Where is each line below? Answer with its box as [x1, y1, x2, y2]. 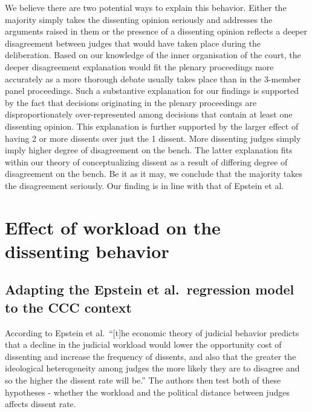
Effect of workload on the [5, 214, 221, 239]
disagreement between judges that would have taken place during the [5, 36, 261, 49]
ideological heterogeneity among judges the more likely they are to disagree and [5, 362, 300, 374]
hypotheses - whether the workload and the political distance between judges [5, 385, 290, 398]
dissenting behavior [5, 238, 169, 263]
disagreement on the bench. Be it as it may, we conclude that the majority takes [5, 167, 303, 180]
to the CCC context [5, 297, 132, 316]
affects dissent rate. [5, 397, 76, 410]
